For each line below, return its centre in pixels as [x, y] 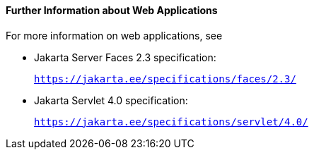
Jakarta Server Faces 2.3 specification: [125, 57]
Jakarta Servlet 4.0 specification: [111, 100]
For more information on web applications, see [114, 35]
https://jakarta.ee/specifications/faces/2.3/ [165, 79]
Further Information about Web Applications [112, 10]
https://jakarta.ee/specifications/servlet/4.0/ [171, 122]
